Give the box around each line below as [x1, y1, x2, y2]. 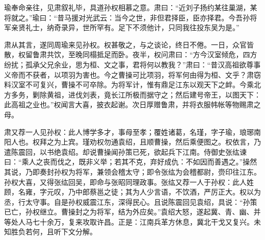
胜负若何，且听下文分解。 [11, 226, 97, 237]
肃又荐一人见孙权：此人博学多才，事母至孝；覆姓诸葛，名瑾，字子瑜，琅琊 [4, 126, 254, 137]
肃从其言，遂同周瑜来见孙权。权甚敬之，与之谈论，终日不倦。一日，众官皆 [4, 39, 254, 50]
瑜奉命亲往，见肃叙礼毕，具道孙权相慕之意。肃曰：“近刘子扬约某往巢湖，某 [4, 2, 257, 12]
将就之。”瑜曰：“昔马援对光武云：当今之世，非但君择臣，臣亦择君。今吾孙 [4, 12, 250, 22]
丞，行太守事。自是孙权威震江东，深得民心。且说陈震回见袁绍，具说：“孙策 [4, 196, 257, 207]
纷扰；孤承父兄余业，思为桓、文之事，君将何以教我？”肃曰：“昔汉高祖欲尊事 [4, 59, 261, 69]
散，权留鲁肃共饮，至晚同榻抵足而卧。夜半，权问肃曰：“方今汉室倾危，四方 [4, 49, 257, 60]
